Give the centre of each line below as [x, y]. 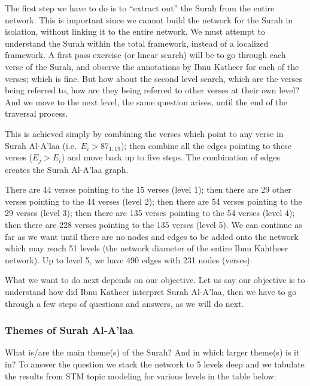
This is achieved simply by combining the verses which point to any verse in [144, 133]
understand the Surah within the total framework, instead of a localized [137, 43]
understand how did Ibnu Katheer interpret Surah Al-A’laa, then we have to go [151, 291]
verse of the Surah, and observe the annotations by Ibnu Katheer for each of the [152, 66]
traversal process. [37, 113]
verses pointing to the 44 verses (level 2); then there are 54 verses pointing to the [154, 201]
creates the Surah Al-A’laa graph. [67, 169]
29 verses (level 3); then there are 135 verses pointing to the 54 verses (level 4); [150, 213]
